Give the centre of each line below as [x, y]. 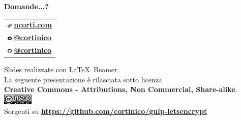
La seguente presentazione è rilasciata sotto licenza [83, 79]
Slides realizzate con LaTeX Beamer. [62, 69]
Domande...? [26, 6]
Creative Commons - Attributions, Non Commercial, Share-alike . [121, 89]
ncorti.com [33, 25]
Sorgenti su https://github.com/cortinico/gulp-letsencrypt [106, 111]
